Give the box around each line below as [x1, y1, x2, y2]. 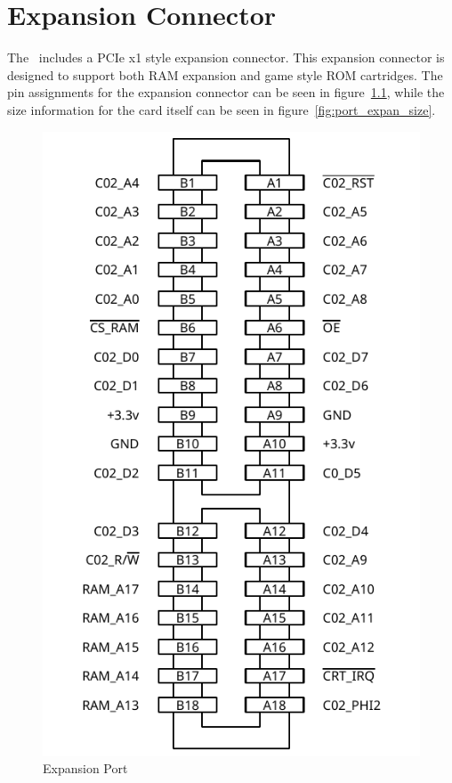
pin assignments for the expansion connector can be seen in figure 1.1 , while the [7, 83, 445, 102]
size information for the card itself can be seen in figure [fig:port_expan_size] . [7, 100, 436, 118]
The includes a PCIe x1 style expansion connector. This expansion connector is [7, 48, 445, 67]
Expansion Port [43, 759, 128, 778]
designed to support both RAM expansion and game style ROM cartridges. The [7, 65, 443, 84]
